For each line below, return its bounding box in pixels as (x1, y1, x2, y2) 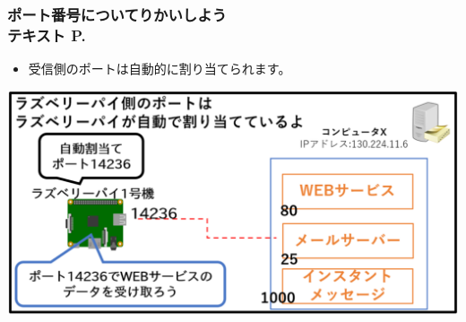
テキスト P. (7, 23, 86, 46)
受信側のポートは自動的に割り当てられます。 (28, 59, 291, 78)
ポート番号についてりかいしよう (7, 3, 227, 25)
